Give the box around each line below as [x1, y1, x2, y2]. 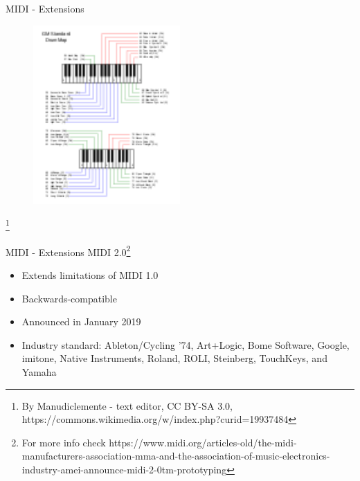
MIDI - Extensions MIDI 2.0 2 [6, 242, 131, 259]
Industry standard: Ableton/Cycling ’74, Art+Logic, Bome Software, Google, [21, 337, 350, 352]
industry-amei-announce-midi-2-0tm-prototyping [21, 462, 227, 476]
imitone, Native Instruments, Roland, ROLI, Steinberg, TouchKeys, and [21, 351, 327, 365]
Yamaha [21, 364, 57, 379]
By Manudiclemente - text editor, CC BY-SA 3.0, [21, 398, 233, 412]
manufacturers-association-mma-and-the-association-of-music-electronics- [21, 448, 330, 463]
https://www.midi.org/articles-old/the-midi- [109, 435, 297, 449]
